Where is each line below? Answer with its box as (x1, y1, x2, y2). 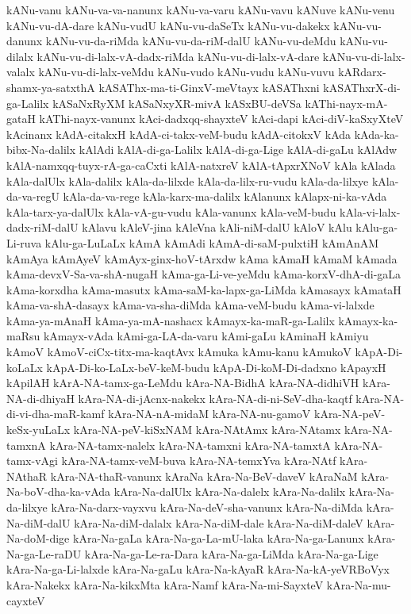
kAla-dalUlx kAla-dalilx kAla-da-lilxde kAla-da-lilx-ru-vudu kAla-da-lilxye (6, 172, 369, 189)
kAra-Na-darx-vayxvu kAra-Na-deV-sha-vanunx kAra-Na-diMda (51, 499, 363, 515)
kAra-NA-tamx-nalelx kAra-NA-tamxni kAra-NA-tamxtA (49, 436, 331, 453)
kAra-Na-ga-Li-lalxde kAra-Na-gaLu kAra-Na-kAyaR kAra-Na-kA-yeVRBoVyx (6, 561, 390, 578)
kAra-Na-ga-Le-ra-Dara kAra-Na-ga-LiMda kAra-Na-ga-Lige (84, 545, 378, 562)
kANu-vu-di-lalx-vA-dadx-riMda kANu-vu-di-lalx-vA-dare (36, 48, 320, 64)
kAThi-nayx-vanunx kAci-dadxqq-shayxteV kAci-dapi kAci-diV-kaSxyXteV (39, 110, 404, 127)
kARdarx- (338, 63, 386, 80)
